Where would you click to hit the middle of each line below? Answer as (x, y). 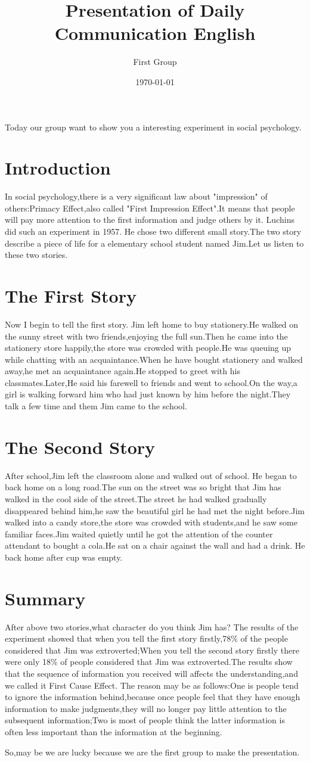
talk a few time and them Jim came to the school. (96, 406)
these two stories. (36, 255)
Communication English (155, 33)
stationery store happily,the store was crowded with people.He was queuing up (148, 348)
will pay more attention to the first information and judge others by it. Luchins (150, 220)
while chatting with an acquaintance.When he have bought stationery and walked (154, 359)
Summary (45, 598)
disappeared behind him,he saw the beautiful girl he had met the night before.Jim (155, 510)
